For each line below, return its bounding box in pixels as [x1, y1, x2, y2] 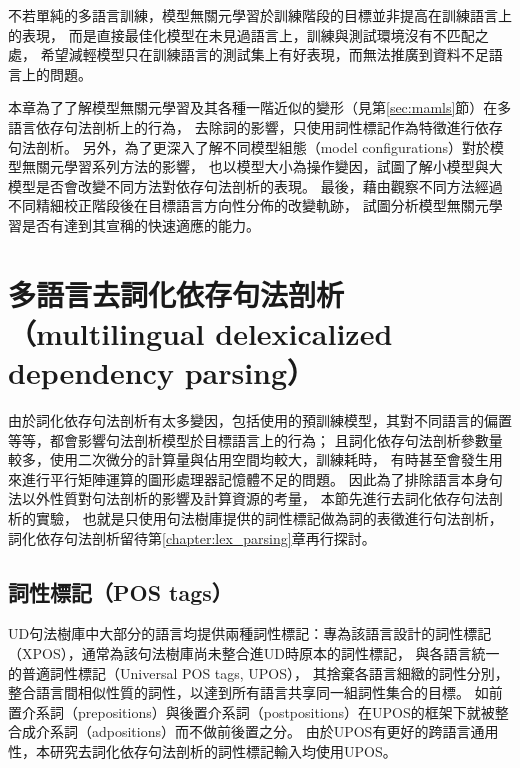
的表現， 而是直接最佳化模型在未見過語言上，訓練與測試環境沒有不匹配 [8, 24, 475, 45]
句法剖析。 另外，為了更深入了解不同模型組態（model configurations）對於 [8, 136, 490, 157]
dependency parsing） [8, 352, 316, 393]
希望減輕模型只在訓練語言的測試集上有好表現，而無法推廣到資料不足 [40, 44, 489, 65]
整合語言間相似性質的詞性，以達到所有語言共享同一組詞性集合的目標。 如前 [8, 682, 503, 703]
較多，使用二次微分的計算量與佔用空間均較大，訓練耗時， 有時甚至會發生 [8, 449, 489, 470]
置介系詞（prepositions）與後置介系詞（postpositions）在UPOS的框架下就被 [8, 701, 495, 722]
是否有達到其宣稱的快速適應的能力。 [21, 214, 260, 235]
